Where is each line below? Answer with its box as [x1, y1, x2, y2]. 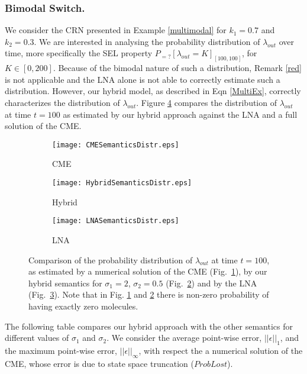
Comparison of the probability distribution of [28, 253, 193, 266]
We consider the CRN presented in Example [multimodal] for [5, 24, 227, 36]
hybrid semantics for [28, 276, 102, 289]
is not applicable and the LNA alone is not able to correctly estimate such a [5, 73, 280, 85]
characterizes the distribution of [5, 96, 120, 109]
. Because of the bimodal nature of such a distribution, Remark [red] [53, 62, 302, 74]
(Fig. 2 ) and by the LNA [166, 276, 257, 289]
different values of [5, 331, 69, 344]
